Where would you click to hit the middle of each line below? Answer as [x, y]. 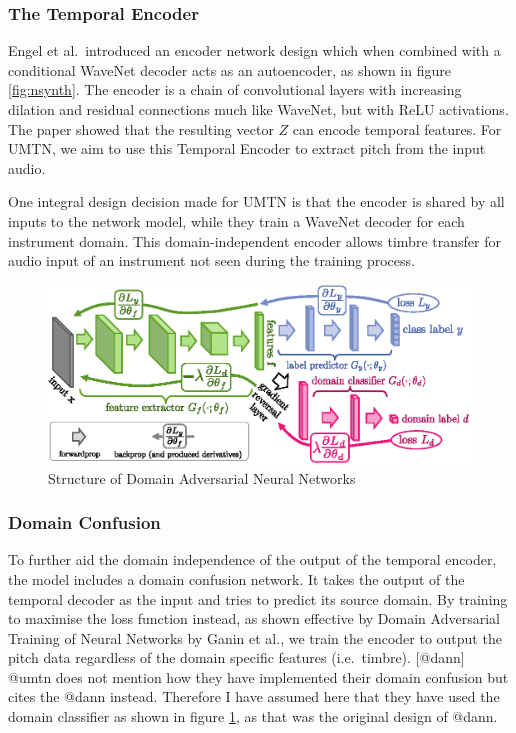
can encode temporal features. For [397, 128]
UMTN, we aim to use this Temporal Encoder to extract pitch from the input [247, 148]
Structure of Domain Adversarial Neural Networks [202, 477]
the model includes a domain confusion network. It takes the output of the [236, 578]
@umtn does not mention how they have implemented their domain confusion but [258, 676]
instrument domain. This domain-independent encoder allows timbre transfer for [254, 240]
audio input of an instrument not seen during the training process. [211, 260]
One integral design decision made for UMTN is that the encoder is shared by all [256, 201]
